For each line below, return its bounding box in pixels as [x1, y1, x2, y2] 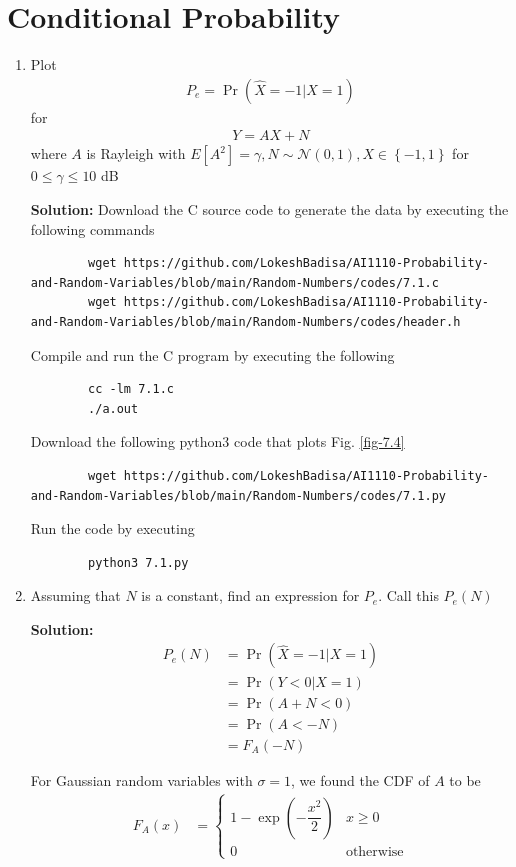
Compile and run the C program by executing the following [30, 344, 395, 365]
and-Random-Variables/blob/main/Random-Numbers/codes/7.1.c [30, 275, 439, 290]
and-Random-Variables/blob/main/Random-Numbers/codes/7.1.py [30, 488, 447, 503]
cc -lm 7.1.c [88, 382, 174, 397]
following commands [30, 218, 155, 239]
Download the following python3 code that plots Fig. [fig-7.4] [30, 431, 405, 452]
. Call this [378, 585, 439, 606]
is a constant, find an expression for [141, 585, 360, 606]
